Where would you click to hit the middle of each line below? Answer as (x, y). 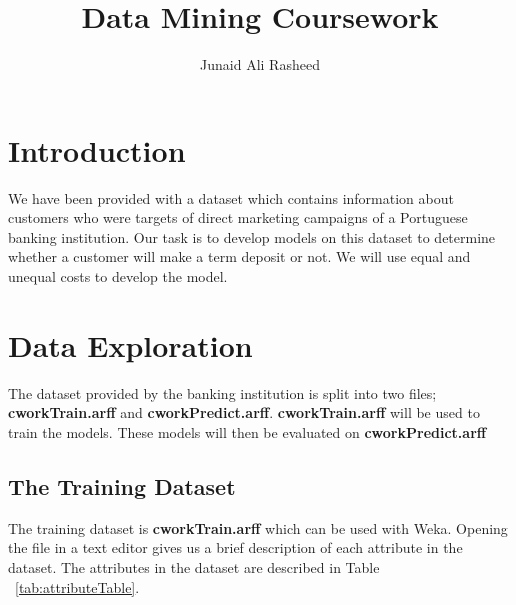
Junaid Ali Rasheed (260, 64)
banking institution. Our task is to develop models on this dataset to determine (252, 236)
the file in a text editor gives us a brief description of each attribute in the (235, 547)
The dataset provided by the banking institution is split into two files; (222, 392)
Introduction (97, 149)
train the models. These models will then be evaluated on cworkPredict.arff (247, 431)
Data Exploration (130, 344)
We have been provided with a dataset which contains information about (231, 197)
